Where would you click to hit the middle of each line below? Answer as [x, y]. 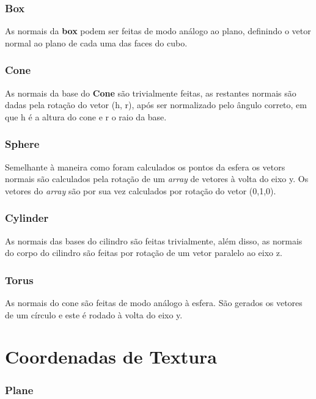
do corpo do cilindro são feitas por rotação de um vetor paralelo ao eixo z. [144, 253]
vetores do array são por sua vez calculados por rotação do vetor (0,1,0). [141, 190]
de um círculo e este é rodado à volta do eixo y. [94, 314]
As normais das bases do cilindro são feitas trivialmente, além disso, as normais [154, 240]
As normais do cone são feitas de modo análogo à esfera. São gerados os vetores [154, 303]
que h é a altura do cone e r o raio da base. [86, 116]
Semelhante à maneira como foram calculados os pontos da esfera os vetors [145, 167]
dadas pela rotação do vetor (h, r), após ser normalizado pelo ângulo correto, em [156, 105]
